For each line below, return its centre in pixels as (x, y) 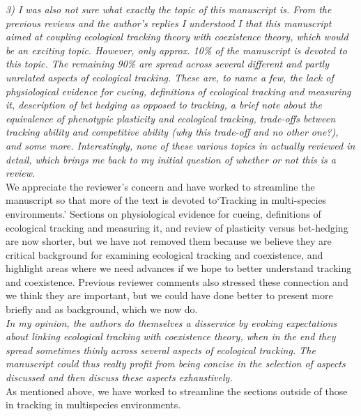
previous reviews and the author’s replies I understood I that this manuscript (169, 23)
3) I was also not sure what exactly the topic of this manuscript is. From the (169, 9)
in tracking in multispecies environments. (93, 405)
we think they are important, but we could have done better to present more (169, 295)
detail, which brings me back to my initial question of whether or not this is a (171, 159)
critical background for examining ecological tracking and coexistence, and (164, 254)
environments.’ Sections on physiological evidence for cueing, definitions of (163, 213)
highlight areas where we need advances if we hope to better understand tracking (179, 268)
